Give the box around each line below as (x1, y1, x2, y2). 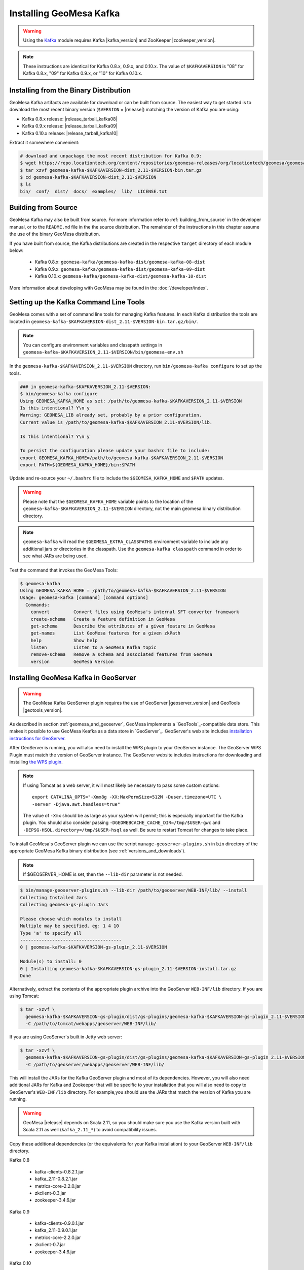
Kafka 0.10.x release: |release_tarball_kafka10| (22, 130, 118, 136)
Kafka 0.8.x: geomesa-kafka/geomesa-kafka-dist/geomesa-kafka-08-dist (34, 259, 205, 265)
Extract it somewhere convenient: (9, 139, 80, 145)
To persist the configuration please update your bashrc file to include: (20, 448, 210, 454)
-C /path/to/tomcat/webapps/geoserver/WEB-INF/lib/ (25, 1021, 157, 1027)
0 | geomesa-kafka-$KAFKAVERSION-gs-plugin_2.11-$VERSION (20, 944, 167, 950)
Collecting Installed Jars (20, 895, 87, 900)
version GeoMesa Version (30, 658, 114, 664)
